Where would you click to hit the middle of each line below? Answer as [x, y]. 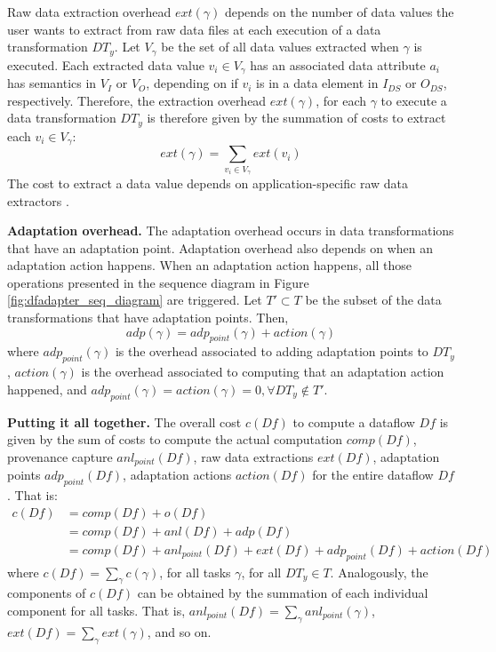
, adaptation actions [177, 475]
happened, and [47, 389]
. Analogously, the [379, 572]
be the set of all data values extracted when [280, 47]
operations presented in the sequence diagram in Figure [158, 282]
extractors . [38, 200]
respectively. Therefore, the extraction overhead [137, 100]
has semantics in [52, 83]
